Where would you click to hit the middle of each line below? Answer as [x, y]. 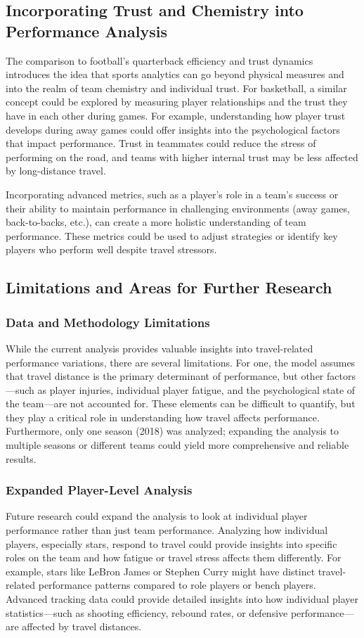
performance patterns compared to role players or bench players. [177, 585]
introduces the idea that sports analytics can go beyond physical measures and [175, 74]
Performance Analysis [86, 31]
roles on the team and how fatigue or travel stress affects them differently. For [174, 557]
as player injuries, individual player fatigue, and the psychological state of [196, 389]
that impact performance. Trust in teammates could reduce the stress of [161, 143]
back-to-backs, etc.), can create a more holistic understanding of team [156, 222]
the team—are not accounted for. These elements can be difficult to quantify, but [181, 403]
